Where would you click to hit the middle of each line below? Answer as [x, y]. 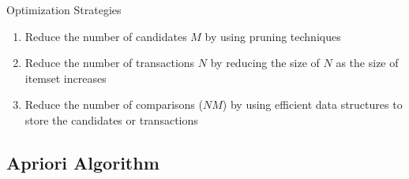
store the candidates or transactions [111, 119]
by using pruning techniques [273, 36]
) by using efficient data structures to [312, 104]
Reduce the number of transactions [110, 63]
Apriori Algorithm [83, 162]
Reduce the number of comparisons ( [114, 104]
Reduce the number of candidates [106, 36]
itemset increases [66, 78]
